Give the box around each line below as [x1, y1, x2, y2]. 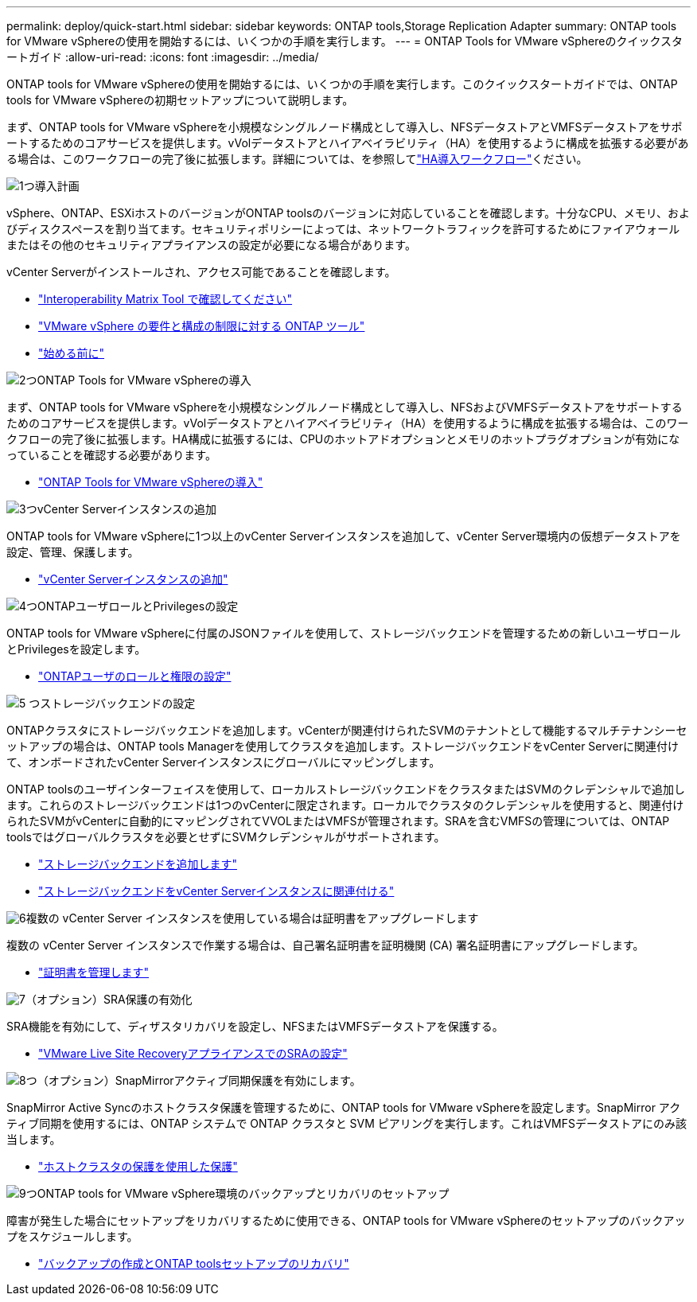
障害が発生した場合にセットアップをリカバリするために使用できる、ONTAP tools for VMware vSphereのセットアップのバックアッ [6, 1214, 686, 1227]
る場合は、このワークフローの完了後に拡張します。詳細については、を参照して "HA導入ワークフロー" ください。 [6, 152, 588, 166]
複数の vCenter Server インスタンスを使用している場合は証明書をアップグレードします [25, 911, 479, 925]
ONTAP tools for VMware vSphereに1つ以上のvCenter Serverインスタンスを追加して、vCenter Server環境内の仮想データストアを [6, 529, 681, 543]
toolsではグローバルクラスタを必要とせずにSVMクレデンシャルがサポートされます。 [6, 830, 446, 844]
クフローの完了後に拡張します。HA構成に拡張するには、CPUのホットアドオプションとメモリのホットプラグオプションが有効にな [6, 432, 680, 446]
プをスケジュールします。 [6, 1230, 138, 1243]
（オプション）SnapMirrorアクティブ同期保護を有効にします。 [37, 1074, 361, 1087]
